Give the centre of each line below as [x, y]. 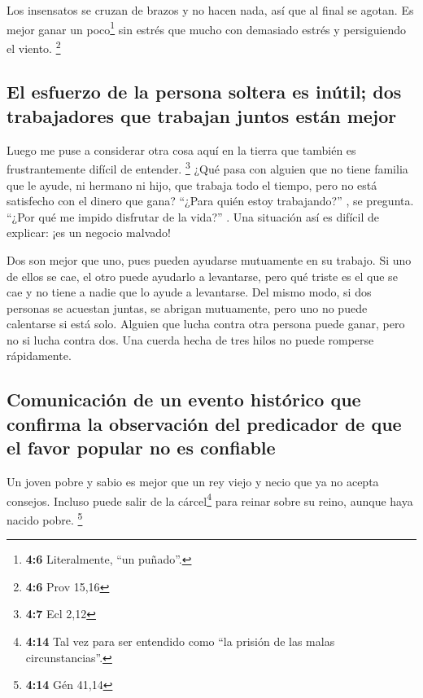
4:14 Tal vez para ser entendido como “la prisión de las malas [180, 641]
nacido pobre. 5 [45, 518]
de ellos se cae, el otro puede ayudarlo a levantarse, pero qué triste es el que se [202, 276]
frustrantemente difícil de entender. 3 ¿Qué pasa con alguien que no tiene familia [207, 167]
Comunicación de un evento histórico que [184, 399]
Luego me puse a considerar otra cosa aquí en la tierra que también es [181, 149]
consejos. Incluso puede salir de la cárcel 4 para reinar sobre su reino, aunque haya [210, 499]
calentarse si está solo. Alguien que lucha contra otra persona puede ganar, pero [206, 324]
